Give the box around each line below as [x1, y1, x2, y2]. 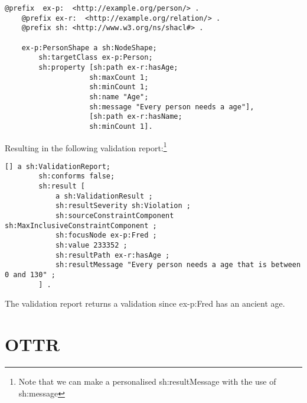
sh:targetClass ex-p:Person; [38, 53, 153, 62]
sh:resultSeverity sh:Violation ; [55, 201, 191, 210]
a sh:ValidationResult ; [55, 191, 153, 200]
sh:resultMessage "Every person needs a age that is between [55, 261, 301, 269]
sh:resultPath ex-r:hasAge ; [55, 251, 170, 259]
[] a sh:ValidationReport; [5, 162, 110, 171]
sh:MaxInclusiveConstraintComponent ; [5, 221, 157, 230]
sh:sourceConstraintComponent [55, 212, 174, 220]
